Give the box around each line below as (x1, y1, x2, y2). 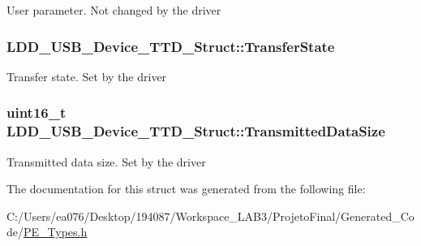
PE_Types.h (24, 223, 88, 240)
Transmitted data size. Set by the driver (6, 153, 206, 170)
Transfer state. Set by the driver (6, 67, 167, 84)
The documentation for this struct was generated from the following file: (6, 180, 366, 197)
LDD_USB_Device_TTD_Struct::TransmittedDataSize (6, 121, 385, 141)
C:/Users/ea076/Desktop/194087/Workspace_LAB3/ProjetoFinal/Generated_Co (6, 207, 415, 224)
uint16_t (6, 102, 67, 123)
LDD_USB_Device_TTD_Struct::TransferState (6, 36, 335, 56)
